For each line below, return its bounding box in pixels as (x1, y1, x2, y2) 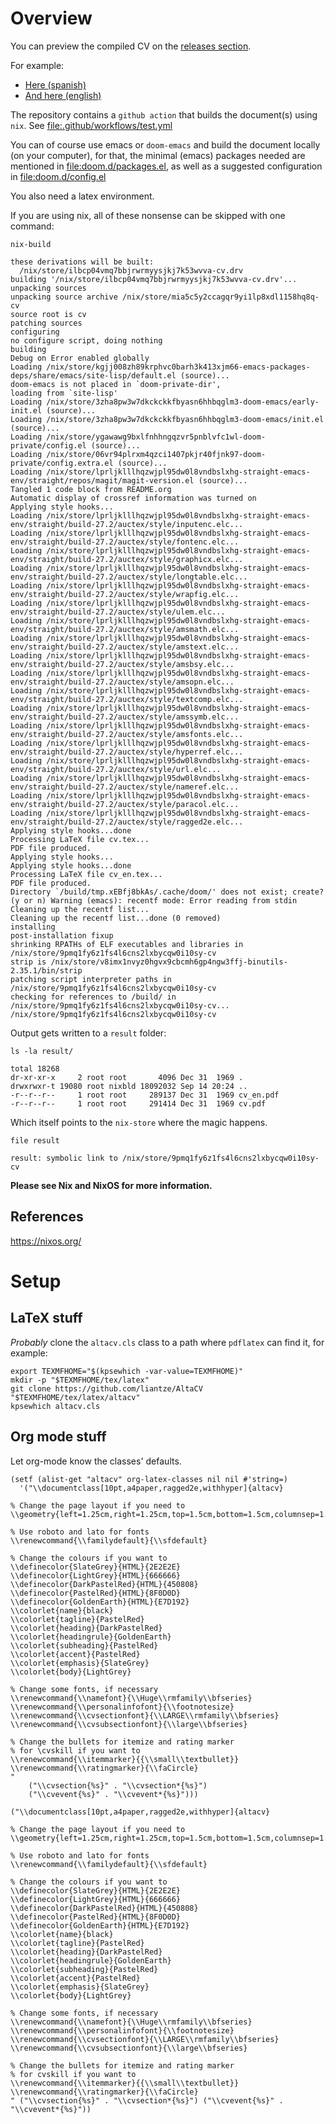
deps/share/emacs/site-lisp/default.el (10, 370, 177, 381)
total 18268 (10, 1063, 60, 1074)
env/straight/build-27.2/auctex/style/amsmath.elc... (10, 624, 240, 634)
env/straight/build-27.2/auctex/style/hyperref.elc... (10, 747, 244, 757)
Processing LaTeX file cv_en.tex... (10, 869, 163, 879)
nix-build (10, 239, 52, 249)
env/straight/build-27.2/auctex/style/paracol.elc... (10, 799, 240, 809)
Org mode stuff (10, 1428, 107, 1446)
